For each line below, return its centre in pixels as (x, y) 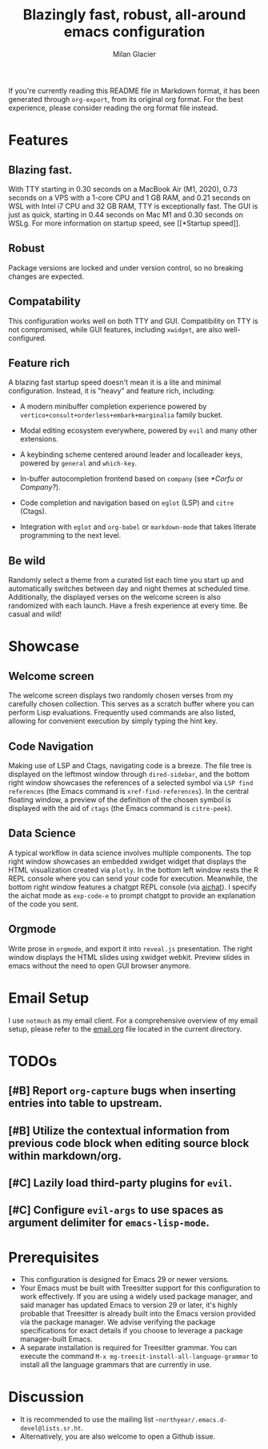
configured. (27, 338)
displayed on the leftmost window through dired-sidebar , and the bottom (129, 774)
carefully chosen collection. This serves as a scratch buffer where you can (131, 704)
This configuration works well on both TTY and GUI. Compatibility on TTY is (133, 321)
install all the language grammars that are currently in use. (116, 1365)
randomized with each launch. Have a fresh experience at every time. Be (128, 606)
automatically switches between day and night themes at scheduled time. (129, 588)
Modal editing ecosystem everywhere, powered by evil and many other (138, 430)
